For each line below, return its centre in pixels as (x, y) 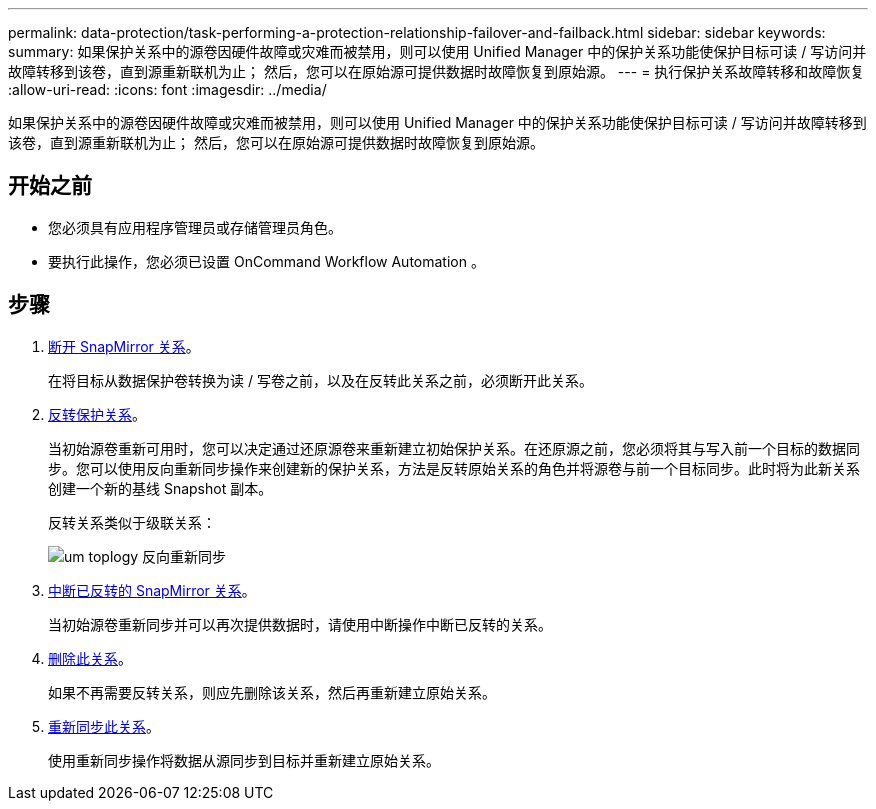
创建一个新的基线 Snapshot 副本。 (160, 488)
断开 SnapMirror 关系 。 (124, 346)
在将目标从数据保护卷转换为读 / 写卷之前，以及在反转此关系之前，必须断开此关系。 (320, 380)
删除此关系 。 (90, 658)
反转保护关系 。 (97, 414)
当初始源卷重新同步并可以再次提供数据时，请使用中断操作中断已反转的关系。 (300, 624)
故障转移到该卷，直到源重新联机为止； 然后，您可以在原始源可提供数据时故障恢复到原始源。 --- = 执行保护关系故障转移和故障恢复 (436, 71)
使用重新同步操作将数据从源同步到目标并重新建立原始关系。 (244, 760)
